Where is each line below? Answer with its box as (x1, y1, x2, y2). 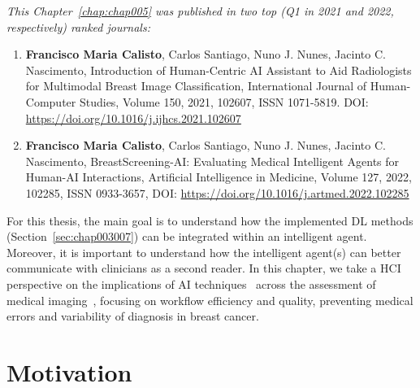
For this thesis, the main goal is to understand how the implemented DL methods (6, 211, 414, 229)
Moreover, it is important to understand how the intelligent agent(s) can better (6, 243, 401, 260)
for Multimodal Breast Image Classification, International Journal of (25, 77, 367, 94)
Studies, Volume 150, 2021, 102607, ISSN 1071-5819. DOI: (79, 93, 369, 110)
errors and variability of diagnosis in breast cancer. (6, 307, 259, 325)
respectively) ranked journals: (6, 18, 150, 35)
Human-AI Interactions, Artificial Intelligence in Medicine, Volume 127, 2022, (25, 168, 412, 185)
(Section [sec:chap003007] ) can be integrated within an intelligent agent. (6, 228, 367, 245)
